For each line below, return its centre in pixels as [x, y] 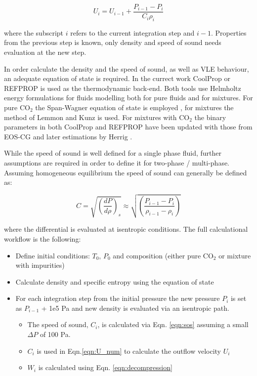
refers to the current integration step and [132, 32]
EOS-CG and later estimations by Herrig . [68, 136]
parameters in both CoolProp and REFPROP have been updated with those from [128, 127]
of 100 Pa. [55, 334]
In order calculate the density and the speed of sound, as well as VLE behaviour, [127, 68]
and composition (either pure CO [163, 255]
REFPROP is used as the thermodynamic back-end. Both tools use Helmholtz [123, 88]
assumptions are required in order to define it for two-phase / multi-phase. [117, 162]
